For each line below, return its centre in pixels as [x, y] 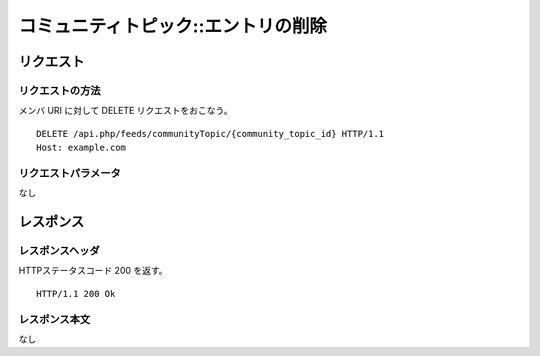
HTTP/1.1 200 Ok [76, 293]
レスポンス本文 [54, 319]
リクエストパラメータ [70, 173]
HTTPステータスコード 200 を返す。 [93, 271]
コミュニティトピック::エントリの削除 [173, 26]
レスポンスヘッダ [59, 251]
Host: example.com [81, 148]
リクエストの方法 [59, 90]
